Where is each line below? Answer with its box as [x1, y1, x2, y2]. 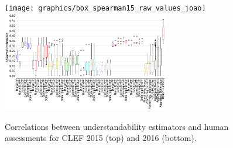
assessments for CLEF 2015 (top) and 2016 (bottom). [5, 132, 197, 144]
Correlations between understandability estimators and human [5, 120, 229, 132]
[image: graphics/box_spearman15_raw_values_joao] [5, 4, 206, 12]
